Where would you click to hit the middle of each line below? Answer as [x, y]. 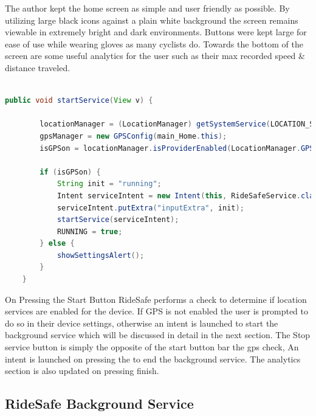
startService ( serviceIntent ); [118, 220]
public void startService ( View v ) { [79, 101]
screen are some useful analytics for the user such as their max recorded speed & [155, 56]
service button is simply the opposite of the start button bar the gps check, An [152, 347]
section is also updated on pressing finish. [82, 371]
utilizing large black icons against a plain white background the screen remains [152, 20]
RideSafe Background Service [99, 404]
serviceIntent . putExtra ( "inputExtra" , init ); [150, 208]
